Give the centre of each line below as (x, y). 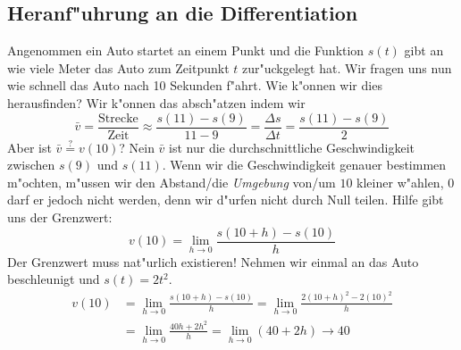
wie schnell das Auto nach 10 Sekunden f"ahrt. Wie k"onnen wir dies (195, 85)
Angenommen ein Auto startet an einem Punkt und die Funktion (186, 50)
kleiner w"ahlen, (400, 182)
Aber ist (29, 147)
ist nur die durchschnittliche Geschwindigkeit (292, 147)
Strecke (118, 118)
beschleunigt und (54, 279)
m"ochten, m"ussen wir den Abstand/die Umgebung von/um (172, 182)
